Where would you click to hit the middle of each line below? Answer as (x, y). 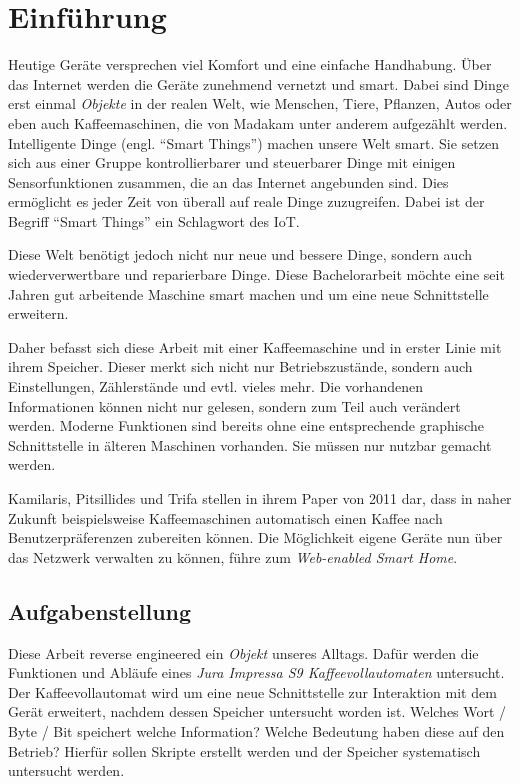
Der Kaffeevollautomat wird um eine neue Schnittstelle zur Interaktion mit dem (252, 691)
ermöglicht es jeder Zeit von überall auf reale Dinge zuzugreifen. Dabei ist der (246, 201)
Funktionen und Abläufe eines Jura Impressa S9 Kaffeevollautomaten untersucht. (256, 672)
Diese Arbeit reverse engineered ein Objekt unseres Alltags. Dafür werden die (243, 652)
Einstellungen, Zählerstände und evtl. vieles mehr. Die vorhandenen (215, 386)
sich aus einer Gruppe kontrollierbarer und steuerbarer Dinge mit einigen (232, 162)
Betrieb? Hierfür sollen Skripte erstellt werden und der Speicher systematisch (244, 750)
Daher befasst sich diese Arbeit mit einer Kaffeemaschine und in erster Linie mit (255, 346)
